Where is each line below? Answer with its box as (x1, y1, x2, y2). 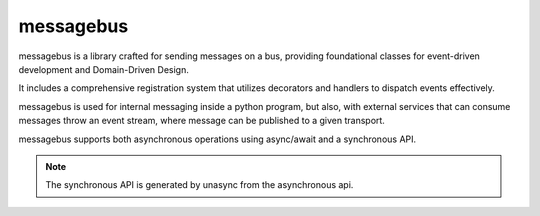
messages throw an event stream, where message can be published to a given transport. (18, 115, 385, 127)
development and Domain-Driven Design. (18, 63, 189, 75)
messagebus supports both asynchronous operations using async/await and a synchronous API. (18, 133, 417, 145)
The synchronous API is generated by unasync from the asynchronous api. (45, 179, 354, 191)
